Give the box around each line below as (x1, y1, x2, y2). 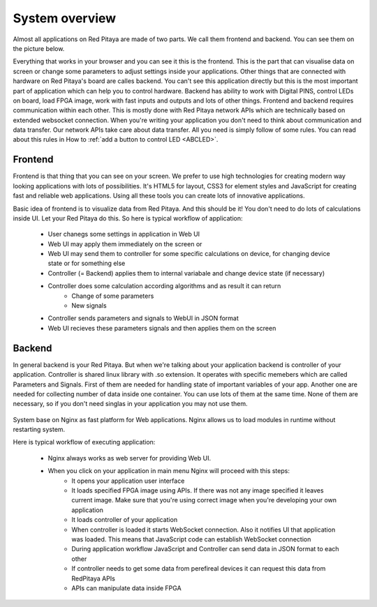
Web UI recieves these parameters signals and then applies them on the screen (47, 324, 276, 332)
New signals (71, 301, 108, 310)
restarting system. (13, 426, 66, 434)
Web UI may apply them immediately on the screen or (47, 239, 202, 248)
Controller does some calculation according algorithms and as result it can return (47, 282, 281, 290)
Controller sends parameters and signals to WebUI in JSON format (47, 314, 239, 322)
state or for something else (47, 259, 126, 268)
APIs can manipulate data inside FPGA (71, 583, 182, 592)
